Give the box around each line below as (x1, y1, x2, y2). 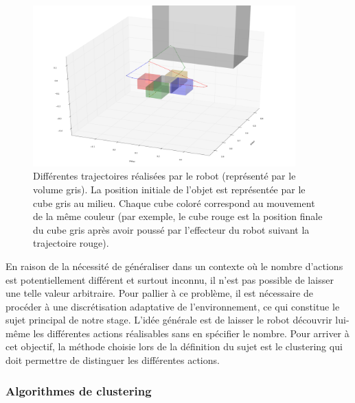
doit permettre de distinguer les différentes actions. (5, 353, 220, 367)
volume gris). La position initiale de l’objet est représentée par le (33, 182, 306, 196)
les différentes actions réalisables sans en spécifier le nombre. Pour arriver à (33, 326, 350, 340)
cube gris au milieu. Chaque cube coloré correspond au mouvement (33, 195, 315, 210)
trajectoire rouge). (33, 236, 109, 250)
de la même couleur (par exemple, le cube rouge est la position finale (33, 209, 323, 223)
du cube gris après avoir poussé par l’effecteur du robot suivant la (33, 222, 310, 236)
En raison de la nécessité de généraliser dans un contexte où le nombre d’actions (5, 258, 343, 273)
